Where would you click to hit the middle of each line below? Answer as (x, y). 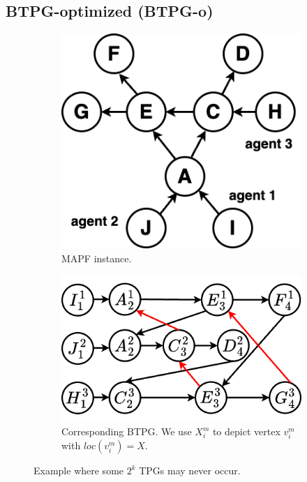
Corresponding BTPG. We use (127, 431)
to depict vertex (246, 431)
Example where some (79, 470)
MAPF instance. (97, 258)
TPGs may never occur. (190, 470)
